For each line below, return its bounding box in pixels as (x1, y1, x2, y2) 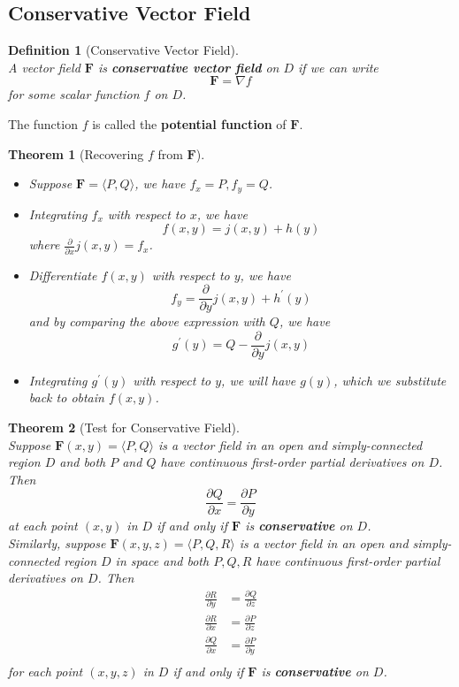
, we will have (221, 370, 296, 389)
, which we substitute (333, 370, 447, 389)
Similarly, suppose (8, 534, 106, 553)
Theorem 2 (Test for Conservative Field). (8, 418, 240, 437)
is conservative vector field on (97, 57, 279, 76)
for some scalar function (8, 85, 140, 103)
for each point (8, 662, 83, 681)
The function (8, 114, 78, 133)
